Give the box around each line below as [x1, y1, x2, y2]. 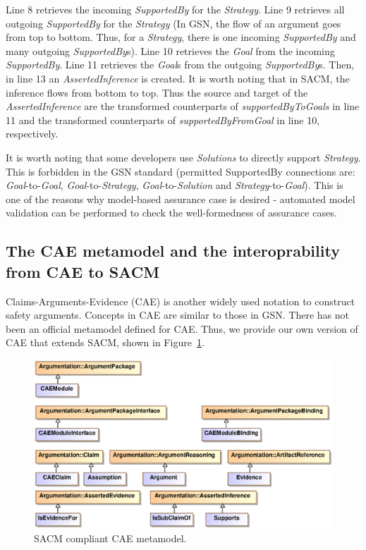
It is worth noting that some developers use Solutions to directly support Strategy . [6, 149, 361, 164]
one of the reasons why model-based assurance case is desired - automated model [6, 191, 355, 206]
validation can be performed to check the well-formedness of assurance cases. [6, 205, 337, 220]
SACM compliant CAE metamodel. [34, 531, 187, 546]
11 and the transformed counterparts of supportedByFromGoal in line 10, [6, 112, 320, 127]
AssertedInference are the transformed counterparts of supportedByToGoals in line [6, 99, 360, 114]
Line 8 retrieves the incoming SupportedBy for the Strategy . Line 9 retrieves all [6, 2, 345, 16]
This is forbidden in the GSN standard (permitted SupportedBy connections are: [6, 164, 355, 178]
